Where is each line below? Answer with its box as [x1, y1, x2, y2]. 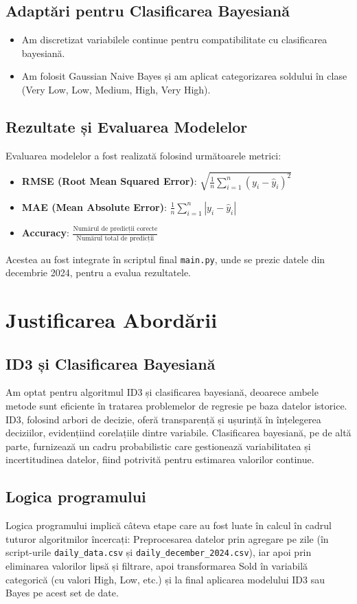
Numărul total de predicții [76, 234, 154, 242]
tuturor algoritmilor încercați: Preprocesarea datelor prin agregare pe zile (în [5, 531, 329, 546]
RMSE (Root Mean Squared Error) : [21, 174, 197, 188]
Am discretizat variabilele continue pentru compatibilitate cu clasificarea [21, 32, 327, 47]
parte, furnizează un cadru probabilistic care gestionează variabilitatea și [5, 438, 311, 453]
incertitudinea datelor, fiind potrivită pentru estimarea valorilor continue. [5, 452, 314, 467]
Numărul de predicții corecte [73, 225, 158, 232]
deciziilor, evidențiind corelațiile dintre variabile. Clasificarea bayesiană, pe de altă [5, 425, 352, 440]
